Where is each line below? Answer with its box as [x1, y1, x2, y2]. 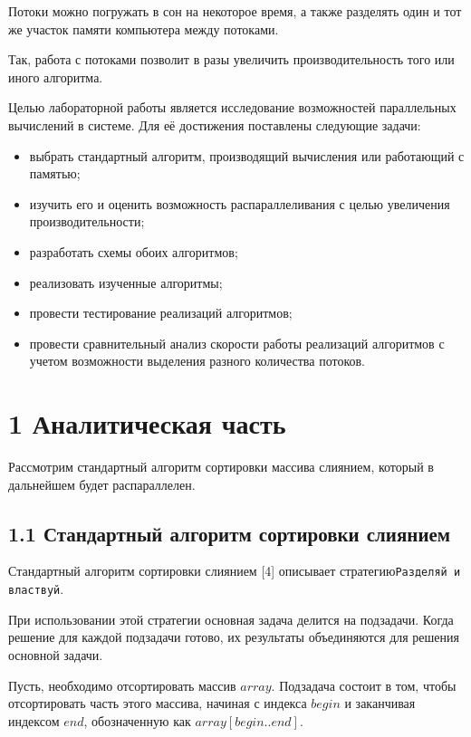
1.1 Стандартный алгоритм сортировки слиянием [8, 519, 451, 547]
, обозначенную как [83, 711, 191, 730]
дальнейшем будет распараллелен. [8, 474, 196, 493]
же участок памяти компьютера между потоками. [8, 19, 279, 38]
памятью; [29, 164, 81, 183]
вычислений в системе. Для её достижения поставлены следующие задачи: [8, 115, 421, 134]
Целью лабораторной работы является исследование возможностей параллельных [8, 98, 457, 117]
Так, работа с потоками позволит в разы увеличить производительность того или [8, 50, 455, 69]
